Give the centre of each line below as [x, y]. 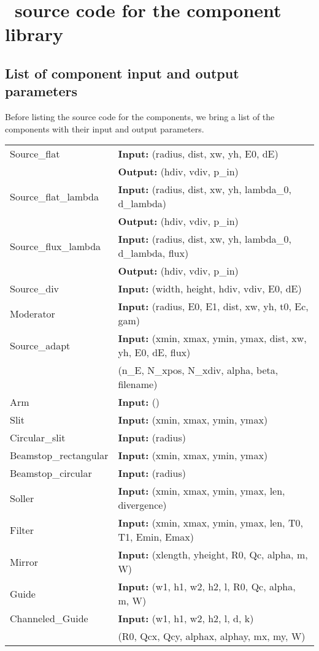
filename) [138, 384]
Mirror [24, 562]
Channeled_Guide [49, 619]
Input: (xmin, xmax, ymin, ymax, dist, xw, [212, 338]
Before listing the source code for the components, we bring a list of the [140, 117]
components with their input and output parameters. [105, 128]
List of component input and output [122, 73]
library [34, 34]
